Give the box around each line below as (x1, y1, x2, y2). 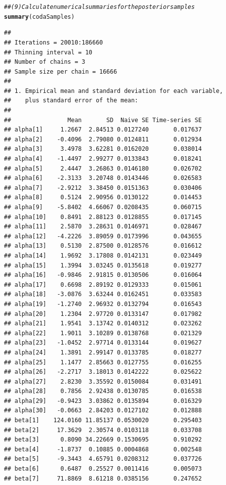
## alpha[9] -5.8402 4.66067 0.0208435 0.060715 (4, 204, 202, 211)
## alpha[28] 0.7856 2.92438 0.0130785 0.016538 (4, 388, 202, 395)
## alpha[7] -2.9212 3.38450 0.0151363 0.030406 (4, 184, 202, 191)
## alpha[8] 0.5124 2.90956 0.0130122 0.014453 (4, 194, 202, 201)
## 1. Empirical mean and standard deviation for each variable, (4, 87, 223, 94)
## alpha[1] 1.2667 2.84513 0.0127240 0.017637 (4, 126, 202, 133)
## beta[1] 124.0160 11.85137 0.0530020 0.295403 (4, 417, 202, 424)
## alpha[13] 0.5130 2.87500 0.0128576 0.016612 (4, 242, 202, 250)
